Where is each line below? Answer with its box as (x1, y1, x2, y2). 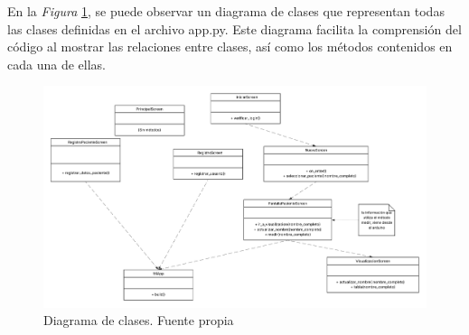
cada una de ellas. (7, 54, 106, 73)
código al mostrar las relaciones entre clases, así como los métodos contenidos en (7, 37, 453, 56)
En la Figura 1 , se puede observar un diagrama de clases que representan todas (7, 2, 445, 20)
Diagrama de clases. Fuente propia (43, 311, 234, 330)
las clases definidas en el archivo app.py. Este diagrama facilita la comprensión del (7, 19, 462, 38)
